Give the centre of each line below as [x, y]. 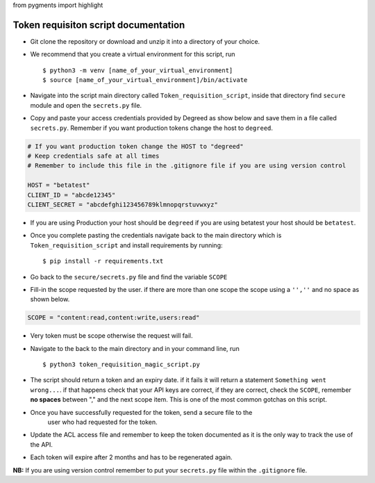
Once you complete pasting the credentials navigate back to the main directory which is [156, 236]
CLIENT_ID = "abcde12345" [72, 195]
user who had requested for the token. [102, 422]
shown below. [50, 300]
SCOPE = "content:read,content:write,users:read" [114, 318]
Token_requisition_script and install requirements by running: [126, 245]
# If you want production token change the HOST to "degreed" [135, 146]
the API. [42, 444]
